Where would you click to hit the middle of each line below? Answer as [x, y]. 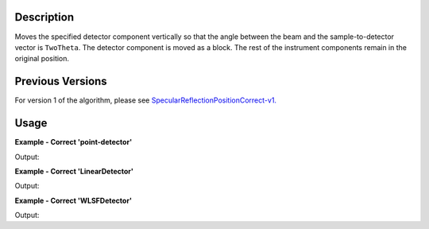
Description [44, 17]
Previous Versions [61, 82]
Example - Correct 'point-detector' [73, 142]
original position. [42, 59]
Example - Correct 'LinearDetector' [74, 171]
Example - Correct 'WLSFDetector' [73, 200]
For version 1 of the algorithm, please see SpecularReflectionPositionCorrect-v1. [146, 100]
